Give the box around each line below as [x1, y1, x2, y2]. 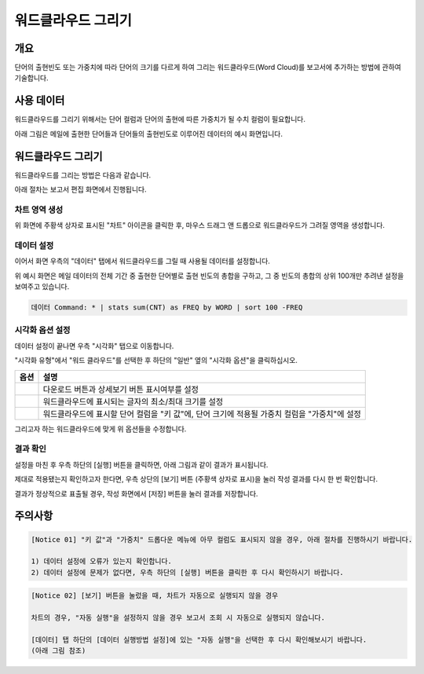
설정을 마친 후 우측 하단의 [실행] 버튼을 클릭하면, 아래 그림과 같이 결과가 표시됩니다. [14, 460, 269, 469]
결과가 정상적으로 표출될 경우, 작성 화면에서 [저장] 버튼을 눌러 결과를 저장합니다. [14, 489, 258, 498]
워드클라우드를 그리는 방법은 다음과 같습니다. [14, 170, 152, 180]
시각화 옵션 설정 [14, 324, 71, 335]
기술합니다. [14, 73, 49, 82]
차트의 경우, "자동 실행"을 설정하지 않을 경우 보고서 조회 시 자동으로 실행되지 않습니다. [31, 614, 326, 622]
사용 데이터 [14, 94, 65, 108]
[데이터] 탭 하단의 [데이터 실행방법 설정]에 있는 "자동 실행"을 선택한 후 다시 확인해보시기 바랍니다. [31, 635, 367, 644]
